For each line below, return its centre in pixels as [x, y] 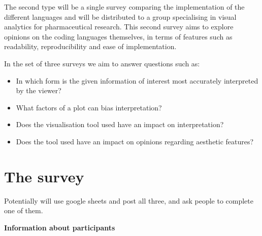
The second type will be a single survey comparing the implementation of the [124, 7]
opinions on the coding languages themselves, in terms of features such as [118, 36]
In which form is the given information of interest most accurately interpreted [137, 80]
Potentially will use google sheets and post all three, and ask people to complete [129, 200]
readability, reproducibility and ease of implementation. [90, 46]
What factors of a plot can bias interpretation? [89, 107]
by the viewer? [39, 90]
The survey [44, 176]
